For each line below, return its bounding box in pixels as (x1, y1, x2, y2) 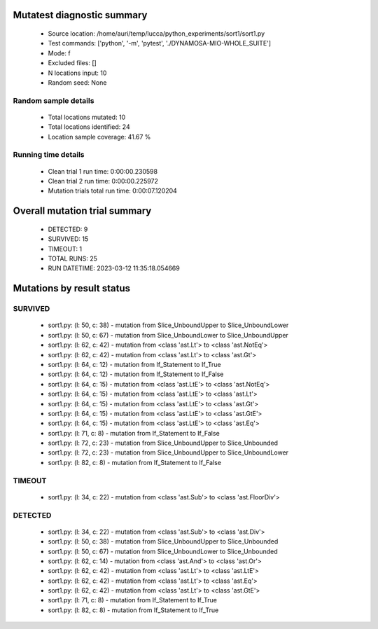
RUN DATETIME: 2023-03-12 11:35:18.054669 (48, 264, 180, 272)
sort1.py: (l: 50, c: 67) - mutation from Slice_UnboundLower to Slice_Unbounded (48, 547, 278, 555)
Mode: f (48, 49, 71, 57)
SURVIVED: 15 (48, 235, 89, 243)
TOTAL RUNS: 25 (48, 254, 98, 263)
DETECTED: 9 (48, 225, 88, 233)
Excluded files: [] (48, 59, 97, 67)
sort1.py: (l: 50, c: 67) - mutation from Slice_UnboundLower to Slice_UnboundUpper (48, 331, 288, 339)
